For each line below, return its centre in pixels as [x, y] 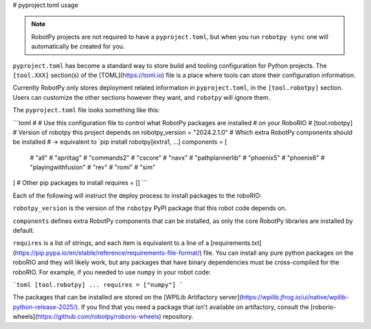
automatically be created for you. [78, 46]
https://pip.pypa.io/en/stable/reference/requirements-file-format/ [107, 253]
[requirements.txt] [236, 243]
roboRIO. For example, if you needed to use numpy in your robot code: [112, 272]
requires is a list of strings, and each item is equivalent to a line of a [111, 243]
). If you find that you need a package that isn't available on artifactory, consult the [192, 307]
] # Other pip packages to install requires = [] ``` [80, 183]
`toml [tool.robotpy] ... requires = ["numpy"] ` [98, 285]
